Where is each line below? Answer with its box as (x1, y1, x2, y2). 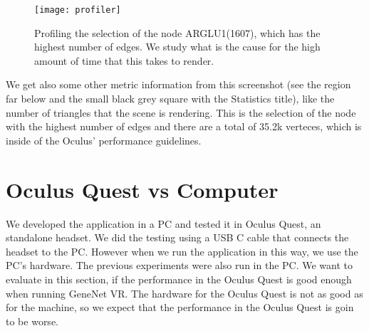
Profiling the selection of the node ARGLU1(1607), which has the (34, 25, 321, 40)
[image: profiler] (34, 5, 121, 15)
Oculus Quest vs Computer (6, 174, 279, 204)
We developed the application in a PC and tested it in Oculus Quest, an (6, 216, 321, 231)
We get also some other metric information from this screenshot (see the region (6, 77, 351, 92)
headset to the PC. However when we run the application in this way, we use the (6, 243, 358, 258)
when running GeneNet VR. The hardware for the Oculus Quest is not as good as (6, 285, 363, 300)
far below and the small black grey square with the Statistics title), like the (6, 91, 335, 106)
